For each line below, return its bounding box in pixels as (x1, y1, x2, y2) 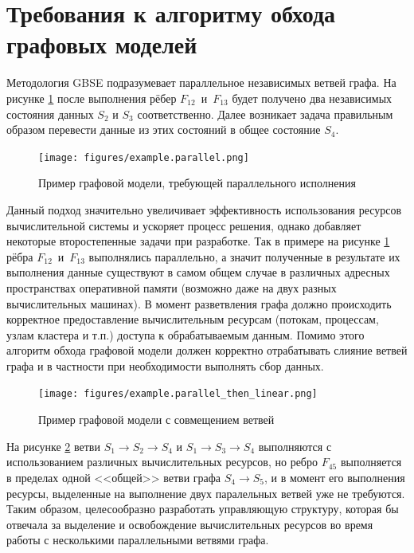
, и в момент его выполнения (264, 469, 405, 485)
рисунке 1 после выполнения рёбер (6, 89, 177, 106)
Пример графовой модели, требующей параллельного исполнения (38, 175, 356, 191)
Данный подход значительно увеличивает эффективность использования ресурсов (6, 201, 402, 218)
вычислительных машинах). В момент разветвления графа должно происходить (6, 295, 392, 312)
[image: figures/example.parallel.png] (38, 151, 249, 163)
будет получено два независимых (232, 89, 393, 106)
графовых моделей (6, 28, 197, 61)
